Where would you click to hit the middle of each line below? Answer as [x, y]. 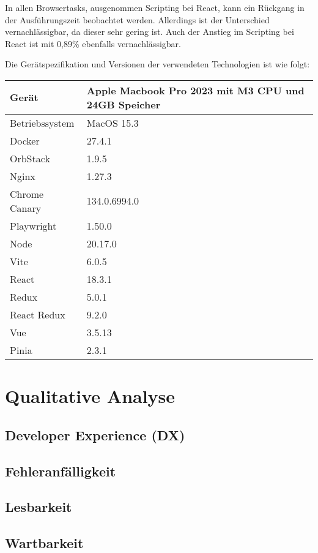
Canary [26, 208]
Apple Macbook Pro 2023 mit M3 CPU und [195, 90]
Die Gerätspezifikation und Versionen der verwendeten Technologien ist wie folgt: [157, 64]
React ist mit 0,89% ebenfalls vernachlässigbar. [93, 43]
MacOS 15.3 [113, 122]
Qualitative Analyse [90, 396]
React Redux [38, 314]
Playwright [33, 225]
